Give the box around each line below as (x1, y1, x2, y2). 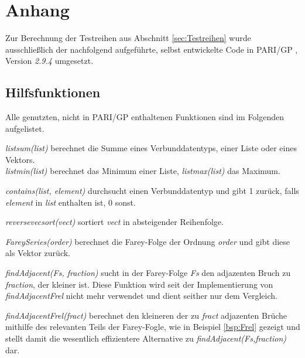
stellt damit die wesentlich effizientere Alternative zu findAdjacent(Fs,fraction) (5, 332, 286, 345)
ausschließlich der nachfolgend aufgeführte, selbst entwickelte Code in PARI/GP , (5, 43, 298, 55)
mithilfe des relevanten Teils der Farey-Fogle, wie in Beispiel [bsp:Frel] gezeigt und (5, 321, 300, 333)
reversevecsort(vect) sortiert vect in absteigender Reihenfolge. (5, 216, 224, 228)
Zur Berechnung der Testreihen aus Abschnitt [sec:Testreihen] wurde (5, 32, 251, 44)
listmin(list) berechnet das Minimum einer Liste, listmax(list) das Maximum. (5, 165, 280, 177)
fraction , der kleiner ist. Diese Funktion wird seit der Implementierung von (5, 278, 273, 290)
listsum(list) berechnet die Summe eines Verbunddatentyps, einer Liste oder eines (5, 142, 297, 154)
